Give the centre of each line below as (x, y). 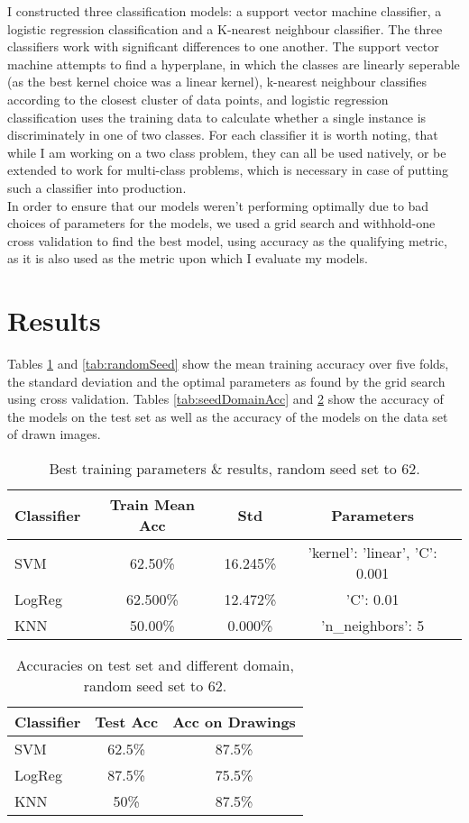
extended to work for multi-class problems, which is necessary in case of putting (228, 170)
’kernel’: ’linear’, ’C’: (372, 552)
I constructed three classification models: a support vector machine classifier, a (225, 11)
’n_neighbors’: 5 (372, 625)
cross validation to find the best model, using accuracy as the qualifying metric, (227, 240)
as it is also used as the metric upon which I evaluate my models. (188, 258)
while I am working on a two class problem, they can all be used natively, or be (227, 152)
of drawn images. (54, 434)
